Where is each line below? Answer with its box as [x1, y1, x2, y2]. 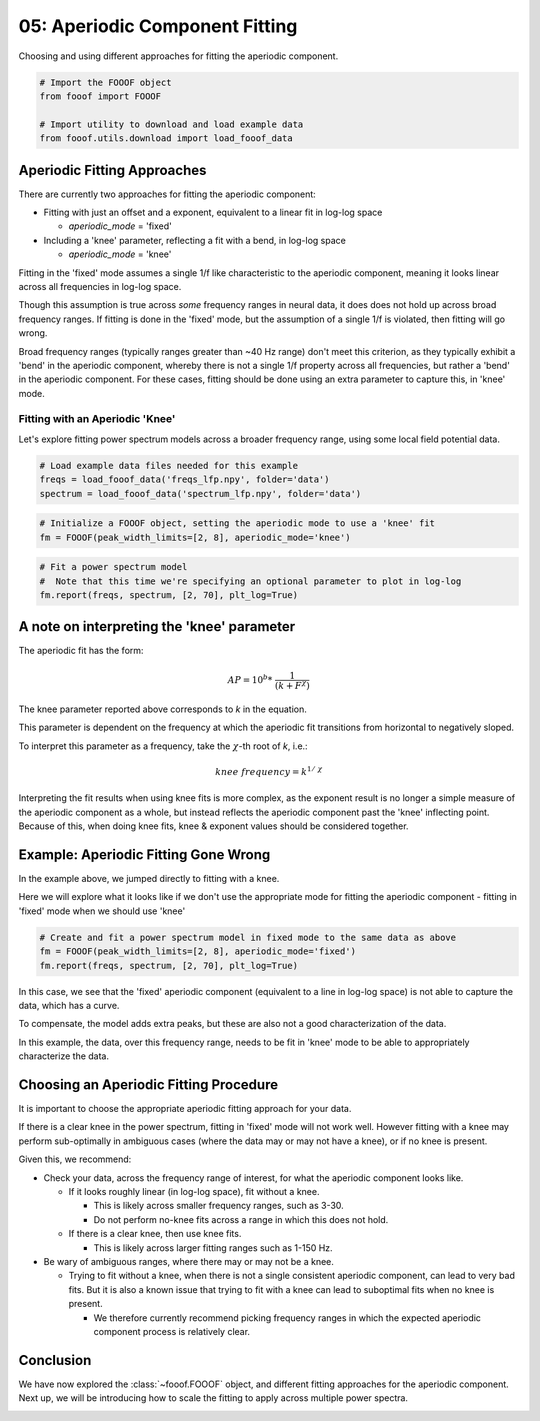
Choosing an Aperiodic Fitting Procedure [18, 1076, 279, 1093]
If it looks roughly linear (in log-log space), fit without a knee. [68, 1186, 320, 1198]
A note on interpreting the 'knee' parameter [18, 618, 296, 635]
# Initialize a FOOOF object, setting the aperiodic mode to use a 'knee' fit [39, 518, 435, 529]
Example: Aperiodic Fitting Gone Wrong [18, 846, 271, 863]
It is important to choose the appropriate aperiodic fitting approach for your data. [18, 1103, 352, 1115]
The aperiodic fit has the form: [18, 645, 144, 657]
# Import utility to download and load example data [39, 118, 304, 130]
